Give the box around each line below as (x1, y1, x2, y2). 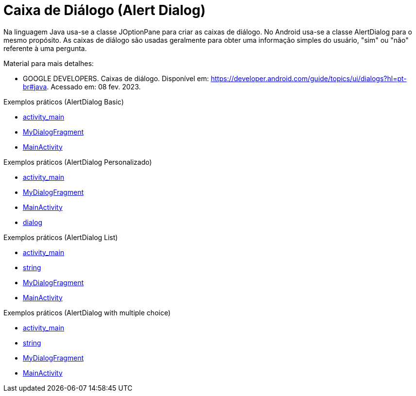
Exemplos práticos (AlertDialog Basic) (3, 97, 124, 106)
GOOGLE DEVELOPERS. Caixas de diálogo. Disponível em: (23, 74, 209, 83)
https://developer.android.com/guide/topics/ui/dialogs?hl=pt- (211, 74, 407, 83)
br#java (23, 82, 47, 91)
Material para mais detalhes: (3, 59, 94, 68)
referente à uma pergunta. (3, 44, 87, 52)
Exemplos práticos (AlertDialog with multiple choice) (3, 308, 171, 317)
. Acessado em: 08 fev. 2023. (47, 82, 141, 91)
